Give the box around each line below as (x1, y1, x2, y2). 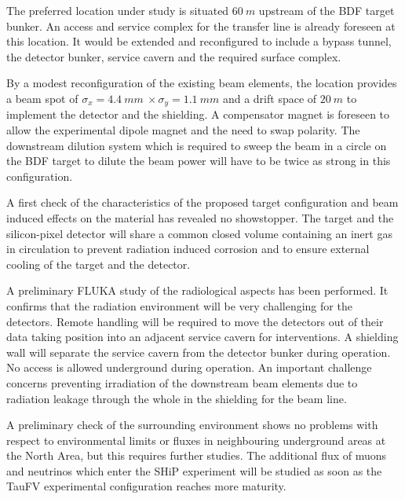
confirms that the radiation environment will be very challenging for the (6, 297, 352, 314)
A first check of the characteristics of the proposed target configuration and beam (6, 194, 399, 211)
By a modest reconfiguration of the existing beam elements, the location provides (6, 75, 397, 91)
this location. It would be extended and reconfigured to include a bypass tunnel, (6, 33, 392, 50)
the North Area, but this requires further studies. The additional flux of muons (6, 447, 387, 464)
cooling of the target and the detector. (6, 255, 191, 272)
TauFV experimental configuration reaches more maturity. (6, 478, 286, 494)
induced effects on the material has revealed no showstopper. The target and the (6, 209, 394, 226)
